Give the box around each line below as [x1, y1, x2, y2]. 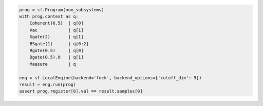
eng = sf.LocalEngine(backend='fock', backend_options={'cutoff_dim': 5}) [19, 75, 202, 80]
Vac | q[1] [29, 27, 84, 33]
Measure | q [29, 61, 76, 67]
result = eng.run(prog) [19, 82, 76, 87]
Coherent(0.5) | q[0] [29, 20, 84, 26]
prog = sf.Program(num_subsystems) [19, 7, 104, 12]
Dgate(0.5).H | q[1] [29, 54, 84, 60]
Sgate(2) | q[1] [29, 34, 84, 40]
